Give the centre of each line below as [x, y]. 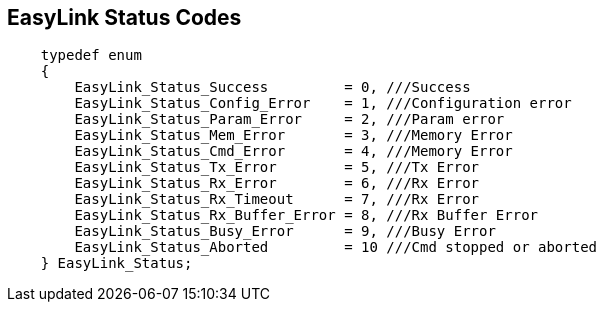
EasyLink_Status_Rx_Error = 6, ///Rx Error [277, 183]
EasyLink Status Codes [124, 17]
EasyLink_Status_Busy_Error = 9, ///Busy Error [285, 231]
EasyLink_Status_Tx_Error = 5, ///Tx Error [277, 167]
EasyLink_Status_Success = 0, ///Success [272, 87]
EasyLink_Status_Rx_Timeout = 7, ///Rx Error [277, 199]
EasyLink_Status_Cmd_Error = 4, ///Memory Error [293, 151]
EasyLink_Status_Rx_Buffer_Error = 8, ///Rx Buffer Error [306, 215]
